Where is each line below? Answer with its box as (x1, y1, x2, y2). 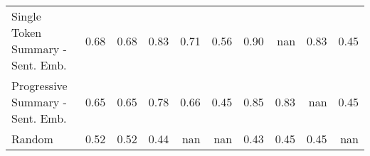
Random (11, 130, 53, 147)
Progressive (11, 77, 68, 94)
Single (11, 8, 41, 24)
